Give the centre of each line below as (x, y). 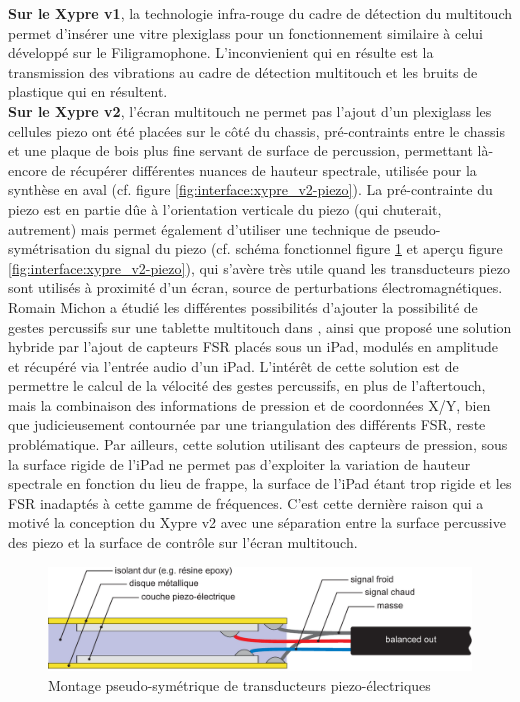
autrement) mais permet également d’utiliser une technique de (198, 228)
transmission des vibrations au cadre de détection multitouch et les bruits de (243, 71)
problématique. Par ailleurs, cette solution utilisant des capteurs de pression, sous (258, 444)
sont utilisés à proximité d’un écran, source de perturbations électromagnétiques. (255, 287)
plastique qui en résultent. (88, 91)
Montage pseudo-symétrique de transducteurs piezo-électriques (239, 684)
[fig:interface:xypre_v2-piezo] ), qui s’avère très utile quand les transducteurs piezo (259, 267)
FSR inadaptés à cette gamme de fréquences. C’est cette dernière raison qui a (246, 502)
